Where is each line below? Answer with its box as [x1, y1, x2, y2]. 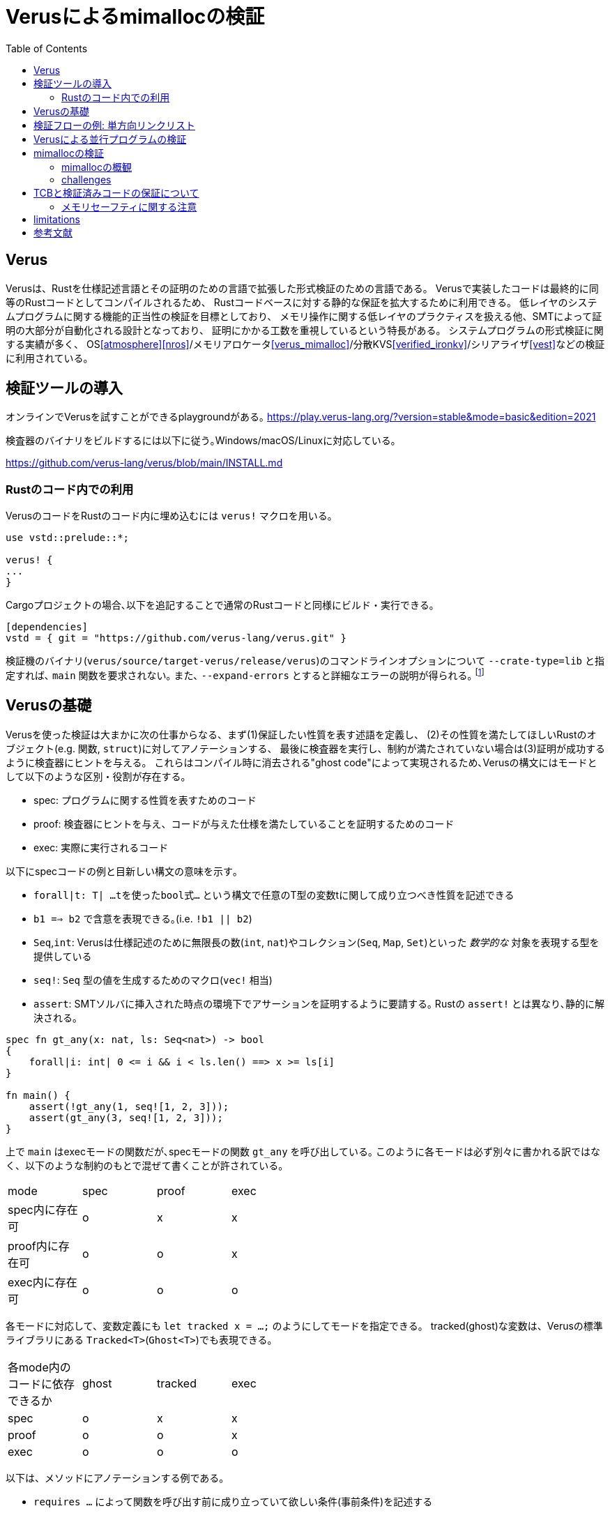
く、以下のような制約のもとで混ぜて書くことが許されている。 [6, 1159, 289, 1171]
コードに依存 [8, 1376, 75, 1391]
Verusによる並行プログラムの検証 [33, 132, 187, 145]
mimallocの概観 [61, 160, 132, 173]
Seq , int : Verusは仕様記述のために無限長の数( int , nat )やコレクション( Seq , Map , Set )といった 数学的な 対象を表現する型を [33, 936, 600, 948]
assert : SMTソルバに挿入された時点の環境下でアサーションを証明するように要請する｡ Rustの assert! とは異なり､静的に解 [33, 997, 605, 1010]
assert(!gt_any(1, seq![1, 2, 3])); [29, 1100, 229, 1112]
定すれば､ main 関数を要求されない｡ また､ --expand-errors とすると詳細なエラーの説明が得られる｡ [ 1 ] [6, 667, 485, 681]
